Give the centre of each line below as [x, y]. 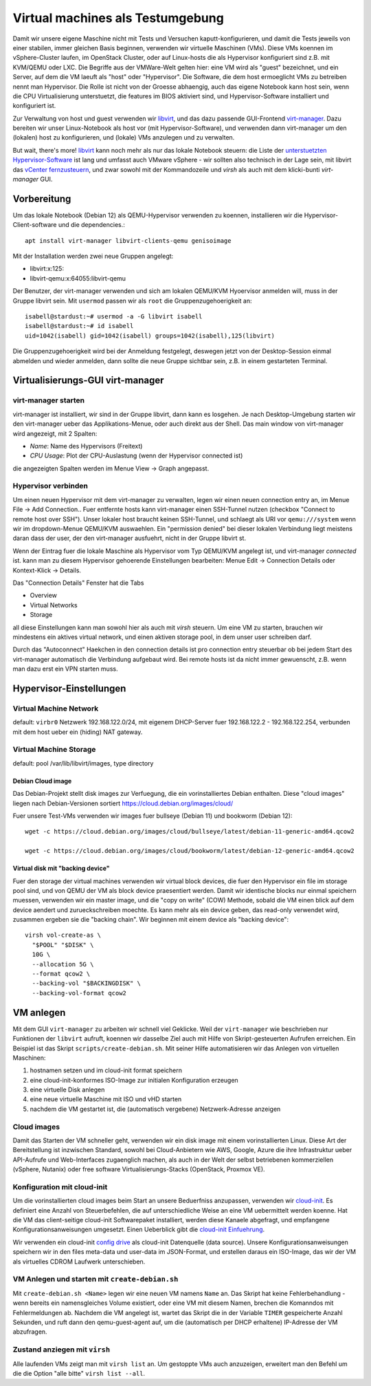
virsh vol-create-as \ [63, 935]
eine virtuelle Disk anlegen [67, 1090]
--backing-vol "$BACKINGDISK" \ [86, 983]
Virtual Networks [54, 605]
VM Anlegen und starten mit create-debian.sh [95, 1279]
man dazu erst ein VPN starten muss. [65, 669]
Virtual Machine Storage [54, 750]
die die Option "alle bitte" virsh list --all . [79, 1373]
